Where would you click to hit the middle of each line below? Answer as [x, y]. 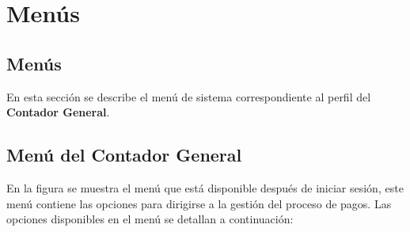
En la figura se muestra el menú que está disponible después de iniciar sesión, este [205, 187]
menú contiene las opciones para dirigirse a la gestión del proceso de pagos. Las [199, 203]
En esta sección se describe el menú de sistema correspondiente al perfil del [189, 96]
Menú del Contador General [124, 155]
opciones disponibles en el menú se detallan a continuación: [150, 219]
